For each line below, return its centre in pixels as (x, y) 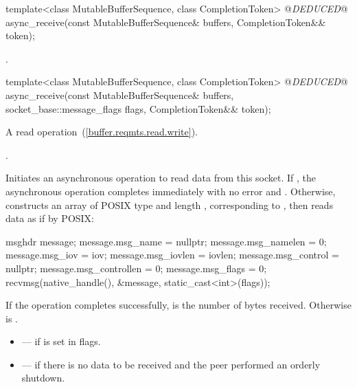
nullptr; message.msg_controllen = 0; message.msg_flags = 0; (136, 268)
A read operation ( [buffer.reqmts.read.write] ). (102, 132)
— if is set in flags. (61, 341)
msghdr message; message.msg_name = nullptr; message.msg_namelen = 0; (166, 241)
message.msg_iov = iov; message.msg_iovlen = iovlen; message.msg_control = (172, 255)
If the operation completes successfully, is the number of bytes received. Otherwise (178, 305)
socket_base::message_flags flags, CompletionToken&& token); (138, 108)
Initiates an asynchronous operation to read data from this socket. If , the (161, 178)
